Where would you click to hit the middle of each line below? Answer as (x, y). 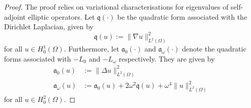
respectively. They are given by (167, 58)
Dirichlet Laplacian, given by (49, 26)
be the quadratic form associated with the (182, 16)
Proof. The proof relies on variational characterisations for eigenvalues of (116, 7)
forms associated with (38, 58)
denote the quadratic (214, 49)
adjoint (15, 16)
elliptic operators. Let (61, 16)
